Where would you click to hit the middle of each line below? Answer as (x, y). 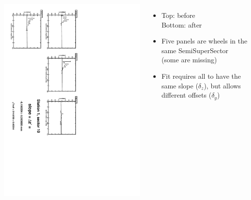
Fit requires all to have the (201, 76)
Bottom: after (182, 24)
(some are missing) (189, 60)
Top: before (178, 15)
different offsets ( (186, 95)
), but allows (222, 85)
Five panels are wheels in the (204, 41)
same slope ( (180, 85)
